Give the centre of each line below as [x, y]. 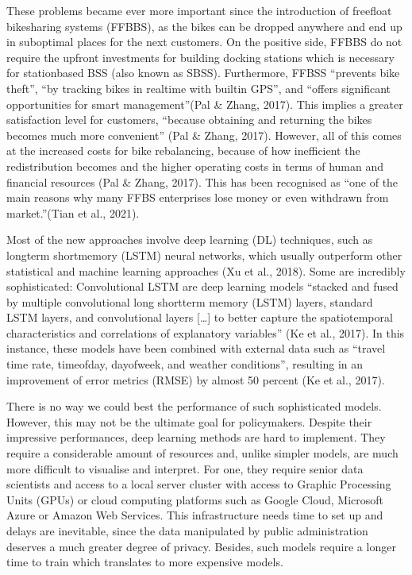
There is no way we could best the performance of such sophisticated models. [194, 406]
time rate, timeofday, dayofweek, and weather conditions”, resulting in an [185, 364]
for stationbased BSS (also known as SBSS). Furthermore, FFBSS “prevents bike [203, 73]
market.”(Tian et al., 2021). [73, 212]
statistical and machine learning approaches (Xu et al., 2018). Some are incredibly [206, 270]
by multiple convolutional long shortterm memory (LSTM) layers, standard [190, 301]
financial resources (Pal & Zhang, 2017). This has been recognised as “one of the [202, 181]
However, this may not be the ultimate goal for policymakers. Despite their [189, 421]
